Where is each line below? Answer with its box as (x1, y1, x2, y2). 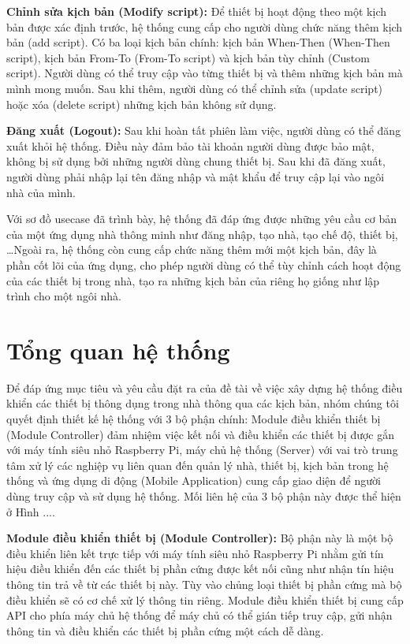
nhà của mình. (6, 184, 76, 200)
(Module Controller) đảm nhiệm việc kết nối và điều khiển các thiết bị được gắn (6, 426, 395, 442)
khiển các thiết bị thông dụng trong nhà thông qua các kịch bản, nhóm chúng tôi (6, 395, 399, 411)
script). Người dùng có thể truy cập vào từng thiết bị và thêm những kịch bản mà (6, 65, 403, 81)
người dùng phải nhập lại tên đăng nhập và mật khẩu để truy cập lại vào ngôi (6, 168, 385, 184)
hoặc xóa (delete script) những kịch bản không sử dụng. (6, 95, 277, 112)
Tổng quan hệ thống (6, 333, 230, 366)
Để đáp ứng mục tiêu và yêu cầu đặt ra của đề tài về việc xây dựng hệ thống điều (6, 379, 403, 396)
